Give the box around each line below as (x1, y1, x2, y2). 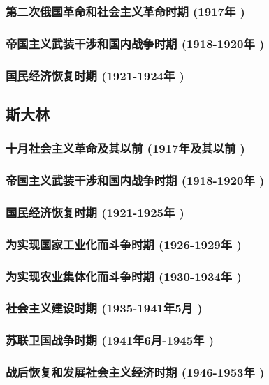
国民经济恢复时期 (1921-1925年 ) (6, 203, 184, 220)
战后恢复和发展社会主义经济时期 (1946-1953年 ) (6, 363, 265, 381)
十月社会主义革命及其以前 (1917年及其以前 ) (6, 139, 245, 157)
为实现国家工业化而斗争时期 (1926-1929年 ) (6, 235, 242, 252)
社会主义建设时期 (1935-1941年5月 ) (6, 299, 203, 317)
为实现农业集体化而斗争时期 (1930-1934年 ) (6, 267, 242, 285)
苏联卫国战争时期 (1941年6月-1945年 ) (6, 331, 215, 349)
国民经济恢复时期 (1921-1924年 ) (6, 66, 184, 84)
